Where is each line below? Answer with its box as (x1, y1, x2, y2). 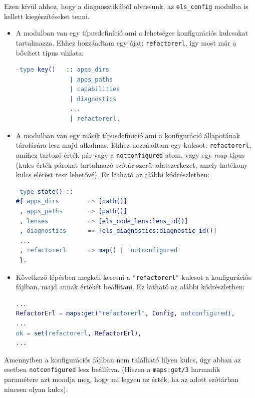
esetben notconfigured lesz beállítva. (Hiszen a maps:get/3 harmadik (4, 364, 220, 374)
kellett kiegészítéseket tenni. (4, 11, 90, 21)
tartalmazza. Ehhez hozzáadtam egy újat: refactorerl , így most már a (16, 37, 236, 48)
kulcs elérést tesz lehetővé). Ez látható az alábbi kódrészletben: (16, 169, 210, 180)
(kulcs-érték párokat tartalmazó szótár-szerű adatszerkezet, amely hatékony (16, 159, 248, 170)
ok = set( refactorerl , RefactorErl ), (16, 329, 142, 337)
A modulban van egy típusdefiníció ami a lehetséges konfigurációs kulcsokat (16, 28, 248, 38)
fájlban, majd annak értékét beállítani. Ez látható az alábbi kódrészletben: (16, 281, 245, 292)
